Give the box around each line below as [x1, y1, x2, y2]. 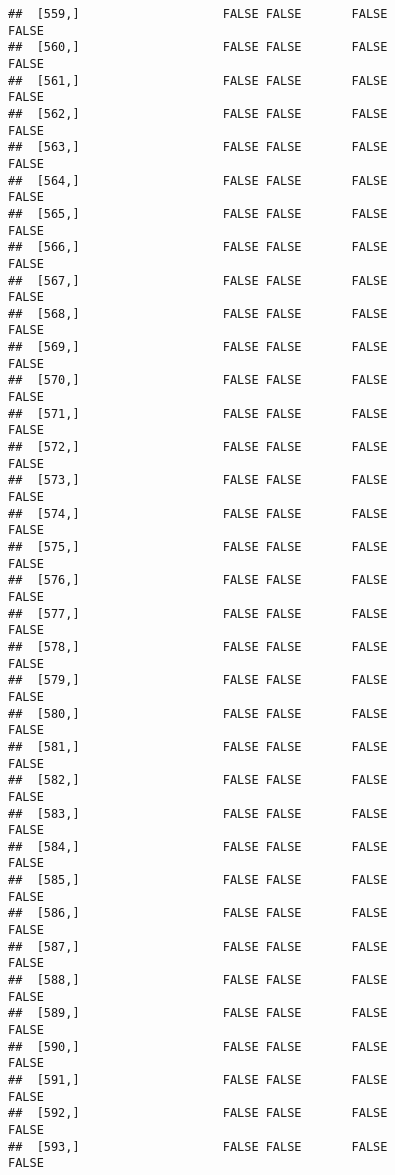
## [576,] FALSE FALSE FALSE [8, 573, 388, 588]
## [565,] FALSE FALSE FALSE [8, 206, 388, 221]
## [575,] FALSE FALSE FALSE [8, 540, 388, 554]
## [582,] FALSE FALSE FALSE [8, 773, 388, 788]
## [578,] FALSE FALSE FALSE [8, 639, 388, 654]
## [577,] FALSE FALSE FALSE [8, 606, 388, 621]
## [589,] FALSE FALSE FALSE [8, 1006, 388, 1021]
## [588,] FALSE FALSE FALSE [8, 973, 388, 988]
